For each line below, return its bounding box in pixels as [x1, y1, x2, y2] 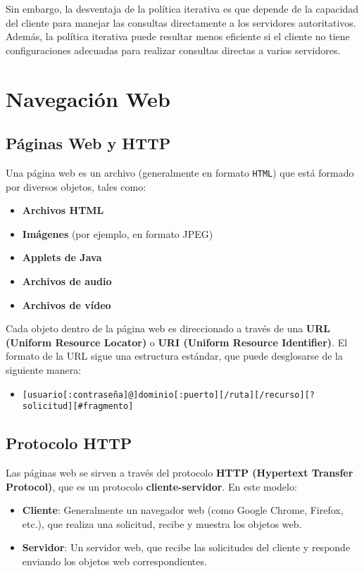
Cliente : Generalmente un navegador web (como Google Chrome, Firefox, [22, 503, 344, 517]
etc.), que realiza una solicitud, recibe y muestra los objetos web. [22, 516, 302, 531]
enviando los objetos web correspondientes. [22, 554, 207, 569]
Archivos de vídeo [22, 297, 111, 312]
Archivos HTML [22, 203, 104, 218]
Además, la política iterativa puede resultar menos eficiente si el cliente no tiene [6, 29, 350, 44]
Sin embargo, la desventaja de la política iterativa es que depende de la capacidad [6, 1, 359, 15]
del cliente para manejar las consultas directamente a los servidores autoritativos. [6, 15, 356, 30]
